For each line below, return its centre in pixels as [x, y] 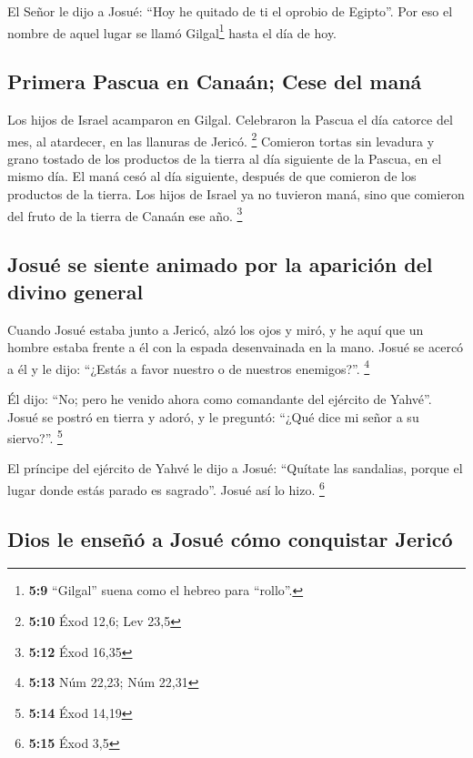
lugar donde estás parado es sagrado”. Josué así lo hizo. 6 [166, 488]
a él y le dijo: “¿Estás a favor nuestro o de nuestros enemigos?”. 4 [189, 367]
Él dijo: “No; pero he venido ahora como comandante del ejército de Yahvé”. [220, 398]
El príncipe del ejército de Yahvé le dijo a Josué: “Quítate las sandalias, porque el [235, 468]
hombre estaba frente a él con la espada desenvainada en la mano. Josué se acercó [236, 347]
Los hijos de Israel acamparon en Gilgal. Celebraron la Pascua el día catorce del [230, 120]
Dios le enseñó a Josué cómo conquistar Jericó [230, 538]
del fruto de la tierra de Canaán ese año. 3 [125, 214]
